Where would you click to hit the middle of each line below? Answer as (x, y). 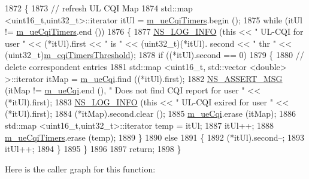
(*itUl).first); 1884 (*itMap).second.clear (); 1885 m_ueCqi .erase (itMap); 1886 (151, 113)
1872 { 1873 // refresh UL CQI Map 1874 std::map (99, 8)
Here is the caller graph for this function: (80, 169)
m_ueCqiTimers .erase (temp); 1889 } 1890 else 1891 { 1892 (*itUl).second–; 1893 (155, 137)
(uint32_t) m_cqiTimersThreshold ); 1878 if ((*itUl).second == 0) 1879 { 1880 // (154, 55)
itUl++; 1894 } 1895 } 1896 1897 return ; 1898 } (93, 149)
